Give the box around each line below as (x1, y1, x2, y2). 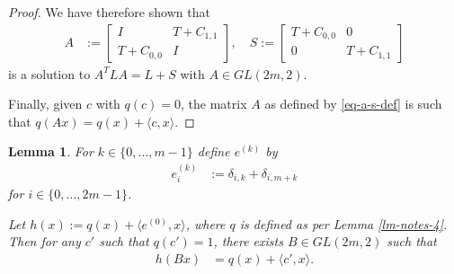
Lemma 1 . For (8, 142, 93, 161)
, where (185, 214, 226, 233)
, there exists (213, 232, 283, 251)
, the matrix (181, 94, 247, 113)
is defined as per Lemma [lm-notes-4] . (239, 214, 448, 233)
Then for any (8, 232, 81, 251)
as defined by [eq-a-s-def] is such (264, 94, 442, 113)
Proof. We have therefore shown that (8, 3, 210, 21)
